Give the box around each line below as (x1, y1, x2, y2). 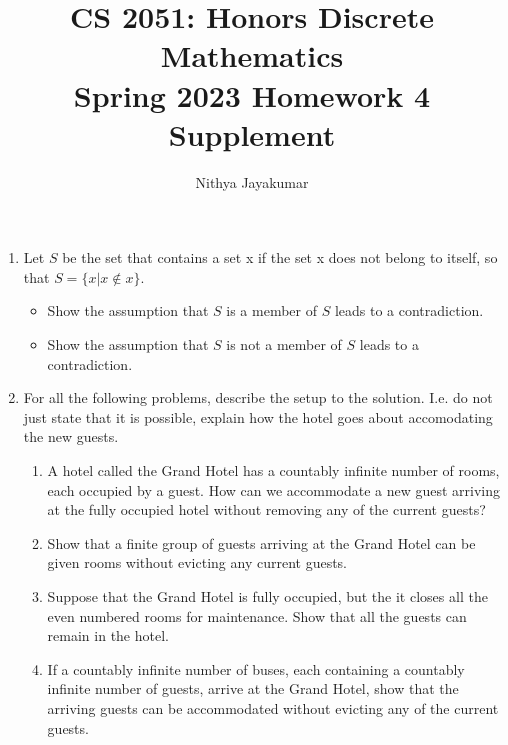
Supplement (168, 113, 336, 154)
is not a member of (226, 334, 342, 355)
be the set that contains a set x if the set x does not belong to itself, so (62, 247, 498, 268)
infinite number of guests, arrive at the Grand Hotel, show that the (47, 678, 459, 699)
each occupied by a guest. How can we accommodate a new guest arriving (47, 479, 501, 500)
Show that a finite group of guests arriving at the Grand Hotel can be (47, 532, 476, 553)
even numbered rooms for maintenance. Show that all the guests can (47, 605, 467, 626)
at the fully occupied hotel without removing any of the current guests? (47, 499, 486, 520)
